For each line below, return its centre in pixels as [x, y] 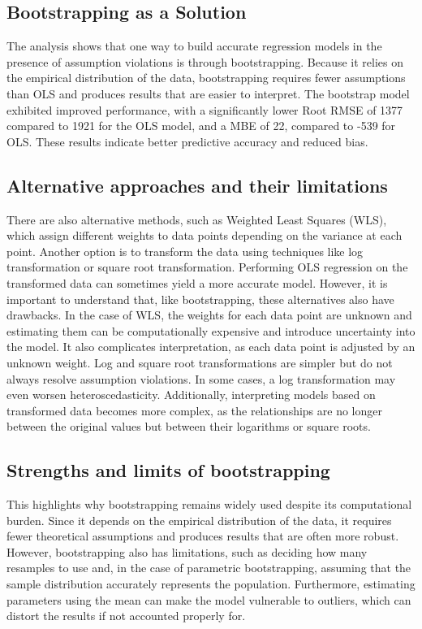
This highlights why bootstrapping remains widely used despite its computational [209, 504]
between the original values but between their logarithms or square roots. [189, 426]
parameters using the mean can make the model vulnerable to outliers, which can [209, 599]
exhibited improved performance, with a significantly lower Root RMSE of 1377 [205, 109]
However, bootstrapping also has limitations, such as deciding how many [187, 551]
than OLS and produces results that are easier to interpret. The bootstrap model [208, 93]
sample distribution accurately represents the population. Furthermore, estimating [211, 584]
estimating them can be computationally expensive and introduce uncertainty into [211, 330]
